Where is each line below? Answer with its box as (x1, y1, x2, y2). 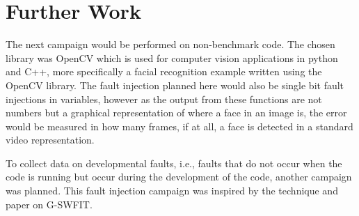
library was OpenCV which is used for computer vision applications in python (6, 50, 338, 65)
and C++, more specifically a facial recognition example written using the (6, 64, 322, 79)
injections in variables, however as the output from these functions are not (6, 91, 322, 106)
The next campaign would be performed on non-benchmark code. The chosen (6, 37, 335, 52)
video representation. (6, 132, 95, 147)
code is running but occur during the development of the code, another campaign (6, 169, 352, 184)
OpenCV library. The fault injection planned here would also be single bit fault (6, 77, 344, 92)
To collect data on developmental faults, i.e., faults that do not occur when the (6, 155, 342, 170)
